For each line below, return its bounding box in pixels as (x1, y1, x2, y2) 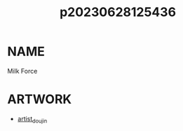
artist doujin (17, 114, 48, 125)
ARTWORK (7, 92, 72, 107)
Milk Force (7, 67, 38, 75)
